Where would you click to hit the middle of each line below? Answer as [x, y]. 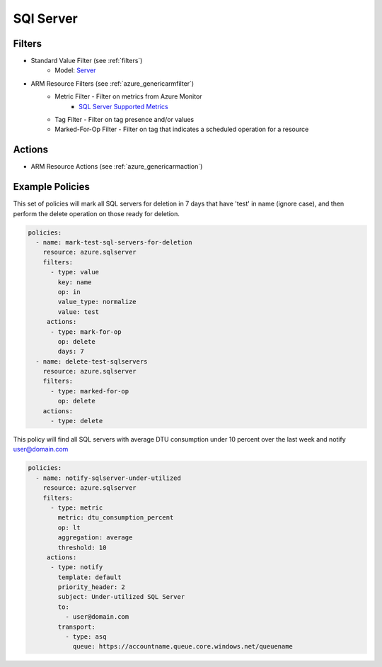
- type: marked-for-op [90, 391]
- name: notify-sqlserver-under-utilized [109, 478]
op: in [69, 292]
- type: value [75, 272]
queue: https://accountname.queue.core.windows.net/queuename [183, 646]
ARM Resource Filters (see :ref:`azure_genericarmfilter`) [112, 83]
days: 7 [71, 352]
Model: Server [75, 70]
